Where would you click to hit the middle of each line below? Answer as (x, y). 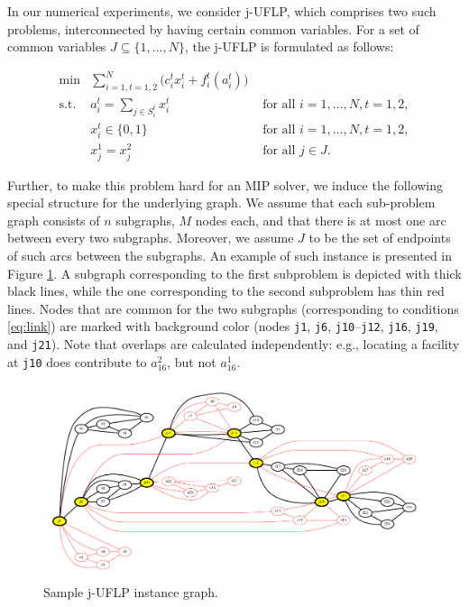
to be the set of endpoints (380, 238)
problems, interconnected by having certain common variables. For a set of (213, 28)
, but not (192, 361)
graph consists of (54, 220)
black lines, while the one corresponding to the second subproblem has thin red (226, 291)
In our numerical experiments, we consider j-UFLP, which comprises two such (222, 11)
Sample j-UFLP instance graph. (131, 591)
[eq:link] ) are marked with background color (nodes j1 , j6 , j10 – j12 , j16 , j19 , (223, 326)
